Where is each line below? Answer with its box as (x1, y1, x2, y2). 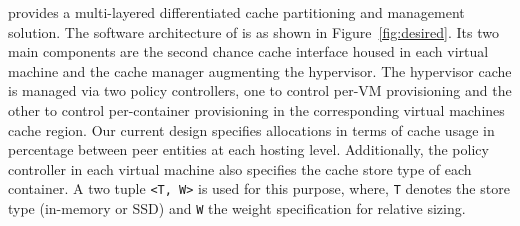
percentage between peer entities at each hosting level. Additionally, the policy (8, 139, 489, 160)
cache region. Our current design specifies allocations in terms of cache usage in (8, 119, 495, 140)
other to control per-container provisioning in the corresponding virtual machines (8, 99, 505, 120)
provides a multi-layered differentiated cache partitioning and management (8, 2, 465, 22)
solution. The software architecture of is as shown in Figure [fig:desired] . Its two (8, 21, 499, 42)
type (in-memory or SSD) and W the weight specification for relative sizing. (8, 198, 466, 218)
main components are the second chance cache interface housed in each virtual (8, 41, 489, 62)
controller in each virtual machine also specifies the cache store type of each (8, 158, 472, 179)
